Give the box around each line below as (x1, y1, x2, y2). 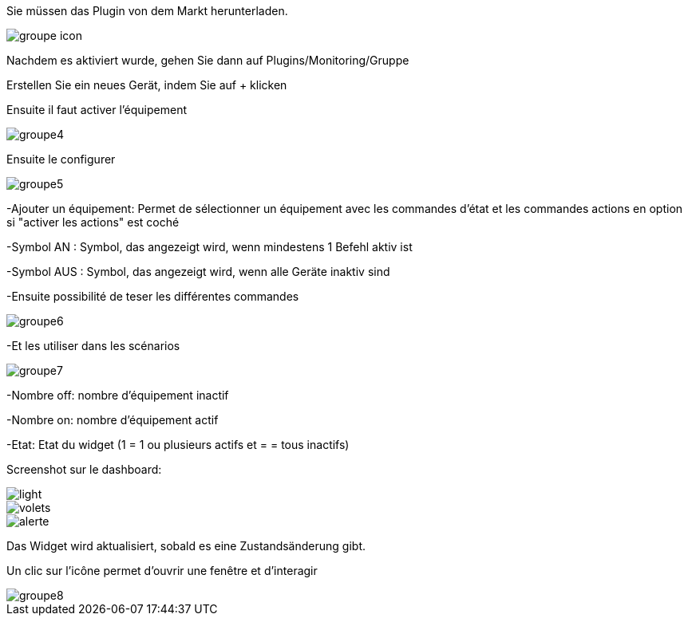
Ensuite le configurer (6, 152, 116, 166)
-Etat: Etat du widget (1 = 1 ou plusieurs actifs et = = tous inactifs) (6, 438, 350, 451)
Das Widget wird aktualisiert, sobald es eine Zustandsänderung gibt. (6, 539, 366, 553)
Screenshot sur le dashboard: (6, 463, 162, 476)
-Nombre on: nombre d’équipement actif (6, 413, 219, 427)
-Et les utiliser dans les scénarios (6, 339, 180, 352)
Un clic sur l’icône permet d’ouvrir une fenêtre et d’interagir (6, 564, 318, 577)
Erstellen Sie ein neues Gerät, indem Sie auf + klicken (6, 78, 287, 92)
